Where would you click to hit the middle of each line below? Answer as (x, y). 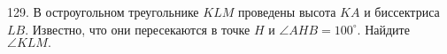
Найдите (387, 29)
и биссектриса (402, 12)
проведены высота (287, 12)
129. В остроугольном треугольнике (103, 12)
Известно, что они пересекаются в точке (141, 29)
